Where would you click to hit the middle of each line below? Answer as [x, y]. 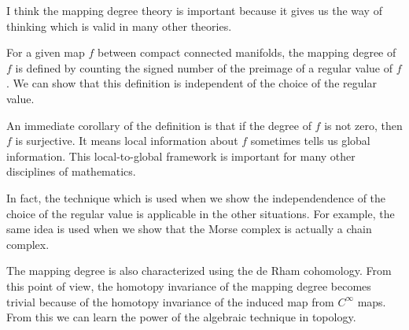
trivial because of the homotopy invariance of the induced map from [170, 301]
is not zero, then [363, 125]
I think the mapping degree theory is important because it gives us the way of [194, 10]
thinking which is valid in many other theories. [119, 26]
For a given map [46, 52]
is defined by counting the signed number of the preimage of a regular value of [204, 67]
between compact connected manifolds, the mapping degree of [247, 52]
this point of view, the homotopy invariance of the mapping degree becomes [189, 286]
